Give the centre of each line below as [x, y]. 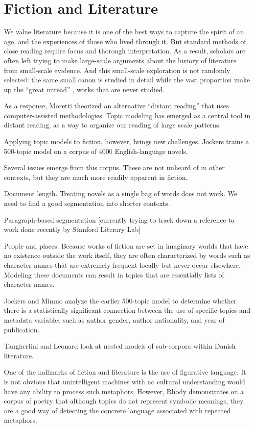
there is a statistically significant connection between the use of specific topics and [127, 310]
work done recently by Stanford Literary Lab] [72, 229]
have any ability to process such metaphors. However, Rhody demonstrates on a [124, 391]
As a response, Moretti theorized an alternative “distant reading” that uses [116, 106]
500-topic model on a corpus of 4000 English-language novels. [96, 151]
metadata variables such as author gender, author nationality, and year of [114, 319]
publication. [22, 329]
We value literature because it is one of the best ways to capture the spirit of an [124, 32]
